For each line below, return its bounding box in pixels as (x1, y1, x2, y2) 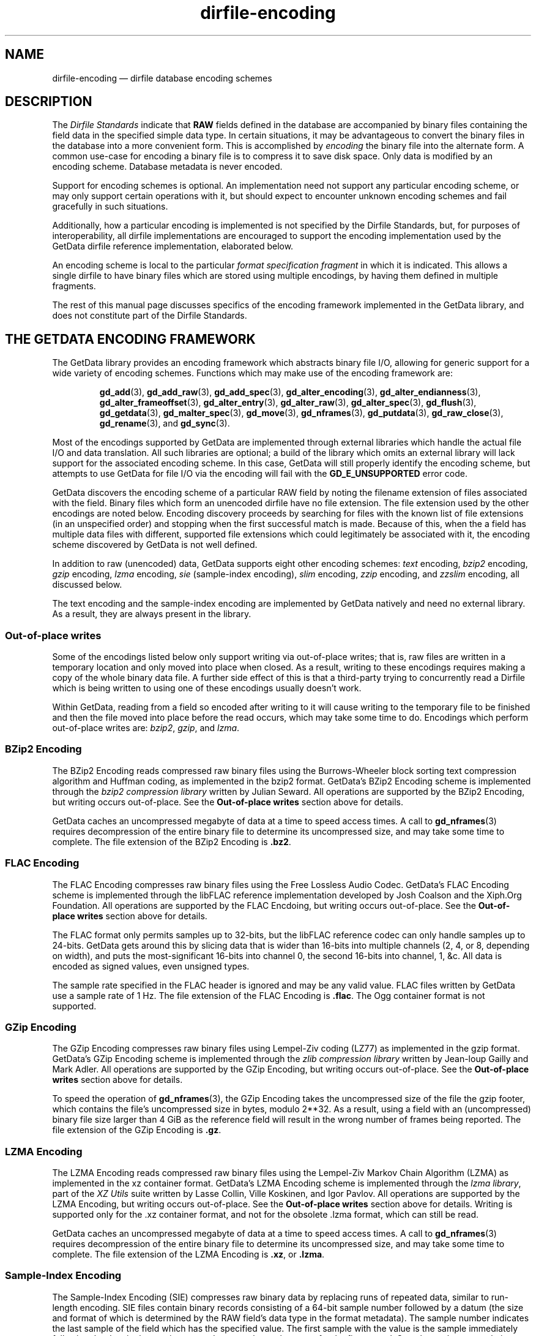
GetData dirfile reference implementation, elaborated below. (52, 241, 294, 252)
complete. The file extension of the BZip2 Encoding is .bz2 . (52, 836, 291, 847)
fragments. (52, 281, 96, 292)
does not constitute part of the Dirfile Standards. (52, 310, 247, 321)
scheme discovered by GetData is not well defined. (52, 539, 258, 550)
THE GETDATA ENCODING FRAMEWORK (5, 331, 256, 347)
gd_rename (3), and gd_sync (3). (99, 418, 230, 429)
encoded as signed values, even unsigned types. (52, 960, 250, 971)
